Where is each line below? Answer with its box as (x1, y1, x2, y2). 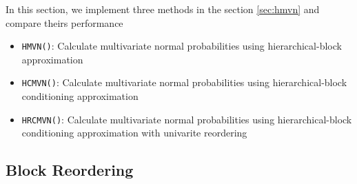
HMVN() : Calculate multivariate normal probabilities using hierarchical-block (21, 39, 342, 53)
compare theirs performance (6, 15, 123, 30)
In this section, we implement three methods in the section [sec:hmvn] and (6, 2, 320, 16)
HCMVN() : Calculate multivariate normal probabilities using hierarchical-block (21, 75, 347, 90)
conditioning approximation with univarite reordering (21, 125, 247, 140)
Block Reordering (6, 159, 134, 181)
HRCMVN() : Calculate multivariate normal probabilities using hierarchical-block (21, 112, 352, 126)
